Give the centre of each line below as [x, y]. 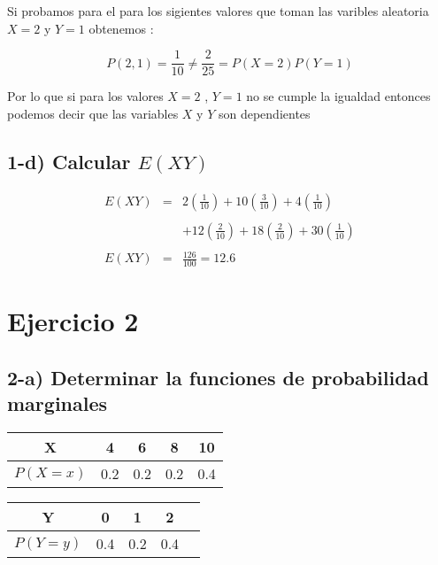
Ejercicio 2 [73, 321]
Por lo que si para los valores [85, 96]
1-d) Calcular [69, 161]
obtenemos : [121, 28]
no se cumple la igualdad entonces [338, 96]
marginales [58, 403]
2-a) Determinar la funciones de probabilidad [218, 377]
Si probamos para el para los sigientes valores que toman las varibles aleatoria [218, 11]
